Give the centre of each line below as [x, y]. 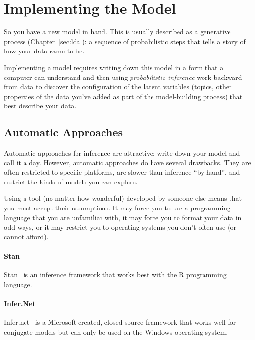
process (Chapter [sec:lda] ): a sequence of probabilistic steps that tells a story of [125, 41]
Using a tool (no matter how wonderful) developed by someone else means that [123, 198]
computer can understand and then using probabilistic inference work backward [123, 77]
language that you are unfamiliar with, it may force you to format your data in [123, 217]
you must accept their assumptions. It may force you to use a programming [117, 208]
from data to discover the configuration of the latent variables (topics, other [118, 87]
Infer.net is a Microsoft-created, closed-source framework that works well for [120, 322]
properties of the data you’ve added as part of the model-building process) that [123, 96]
